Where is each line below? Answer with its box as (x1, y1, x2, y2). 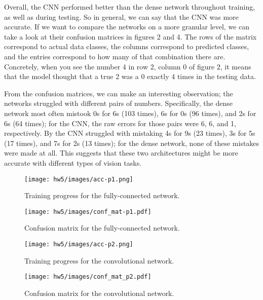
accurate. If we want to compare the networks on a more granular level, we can (4, 21, 250, 32)
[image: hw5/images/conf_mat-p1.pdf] (24, 208, 152, 215)
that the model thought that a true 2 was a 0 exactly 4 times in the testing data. (4, 71, 256, 82)
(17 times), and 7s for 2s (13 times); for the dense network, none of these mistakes (4, 137, 259, 148)
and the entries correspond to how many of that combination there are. (4, 51, 226, 61)
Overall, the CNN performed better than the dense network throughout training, (4, 2, 255, 12)
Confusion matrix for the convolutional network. (24, 287, 174, 298)
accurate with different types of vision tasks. (4, 157, 142, 168)
